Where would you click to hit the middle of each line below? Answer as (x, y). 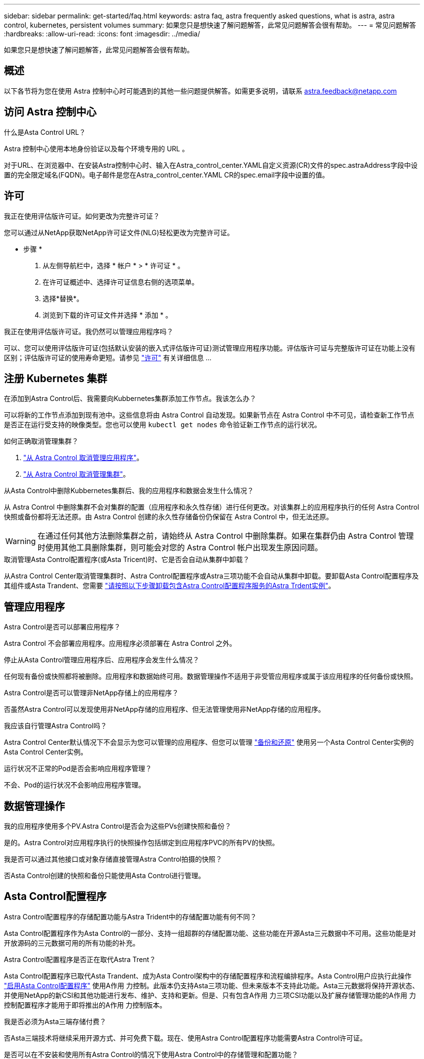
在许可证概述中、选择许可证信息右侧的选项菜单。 (121, 282)
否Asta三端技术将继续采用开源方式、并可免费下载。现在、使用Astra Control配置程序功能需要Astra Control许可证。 (185, 1038)
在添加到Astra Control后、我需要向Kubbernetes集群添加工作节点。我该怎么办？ (130, 399)
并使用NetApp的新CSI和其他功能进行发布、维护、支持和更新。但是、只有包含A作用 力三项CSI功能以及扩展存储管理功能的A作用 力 (210, 995)
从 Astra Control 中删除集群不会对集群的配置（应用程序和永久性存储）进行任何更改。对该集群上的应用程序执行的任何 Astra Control (212, 507)
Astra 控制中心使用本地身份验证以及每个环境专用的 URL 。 (96, 148)
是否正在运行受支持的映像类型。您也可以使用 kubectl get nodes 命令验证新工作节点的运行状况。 (163, 425)
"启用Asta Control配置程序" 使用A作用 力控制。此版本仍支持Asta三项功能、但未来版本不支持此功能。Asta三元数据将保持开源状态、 (212, 985)
